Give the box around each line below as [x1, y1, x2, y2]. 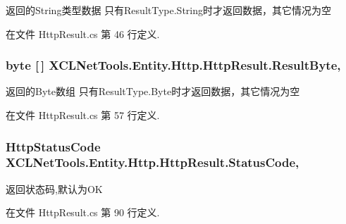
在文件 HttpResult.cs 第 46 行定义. [6, 26, 160, 41]
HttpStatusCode [6, 137, 101, 155]
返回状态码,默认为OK [6, 181, 103, 196]
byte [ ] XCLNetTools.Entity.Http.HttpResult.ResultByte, [6, 56, 341, 74]
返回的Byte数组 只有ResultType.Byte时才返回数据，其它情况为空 [6, 84, 300, 99]
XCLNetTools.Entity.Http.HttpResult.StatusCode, [6, 154, 299, 171]
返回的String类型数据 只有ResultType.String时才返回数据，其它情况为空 [6, 3, 331, 17]
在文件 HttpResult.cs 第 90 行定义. [6, 205, 160, 220]
